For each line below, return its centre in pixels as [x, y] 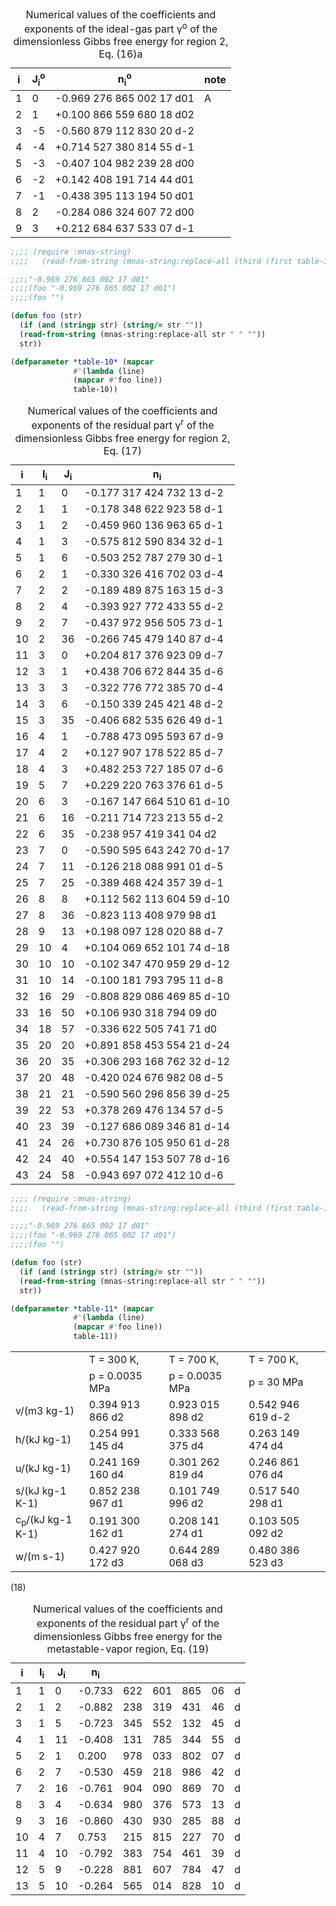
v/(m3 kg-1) [45, 1411]
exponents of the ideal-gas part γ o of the [120, 28]
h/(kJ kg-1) [43, 1440]
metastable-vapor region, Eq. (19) [128, 1649]
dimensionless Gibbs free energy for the [128, 1636]
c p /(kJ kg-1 [44, 1521]
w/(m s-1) [40, 1557]
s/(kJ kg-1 [41, 1491]
